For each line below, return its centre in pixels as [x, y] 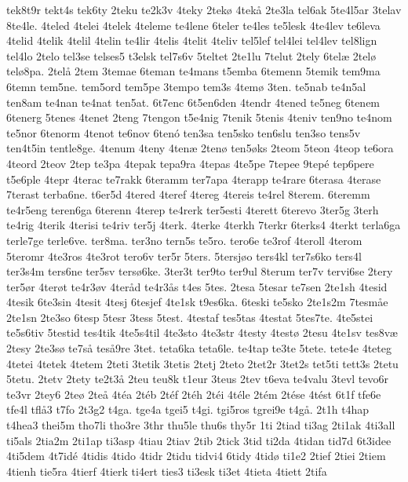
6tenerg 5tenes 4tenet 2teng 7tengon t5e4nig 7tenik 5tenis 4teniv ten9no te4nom [199, 117]
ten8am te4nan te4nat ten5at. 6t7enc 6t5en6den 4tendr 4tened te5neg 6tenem [193, 102]
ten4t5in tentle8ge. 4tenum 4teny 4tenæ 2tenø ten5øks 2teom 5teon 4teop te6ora [200, 148]
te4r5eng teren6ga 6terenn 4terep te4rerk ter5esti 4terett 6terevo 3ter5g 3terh [193, 209]
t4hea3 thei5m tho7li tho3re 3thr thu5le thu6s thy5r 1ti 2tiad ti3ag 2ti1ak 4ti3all [201, 425]
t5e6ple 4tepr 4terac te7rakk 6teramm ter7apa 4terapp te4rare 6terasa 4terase [194, 179]
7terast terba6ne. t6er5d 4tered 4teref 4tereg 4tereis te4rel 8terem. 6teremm [188, 194]
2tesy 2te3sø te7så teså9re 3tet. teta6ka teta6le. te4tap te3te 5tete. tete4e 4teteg [199, 348]
